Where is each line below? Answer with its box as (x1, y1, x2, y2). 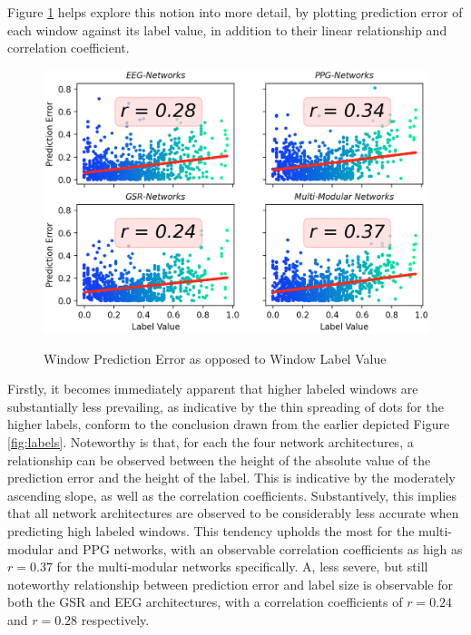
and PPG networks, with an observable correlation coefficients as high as (57, 539, 463, 558)
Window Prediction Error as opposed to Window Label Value (44, 348, 387, 367)
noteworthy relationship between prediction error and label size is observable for (7, 574, 454, 593)
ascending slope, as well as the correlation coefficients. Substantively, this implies (7, 485, 456, 504)
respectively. (81, 610, 150, 629)
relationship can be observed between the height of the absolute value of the (7, 450, 431, 469)
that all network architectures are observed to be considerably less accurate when (7, 503, 459, 523)
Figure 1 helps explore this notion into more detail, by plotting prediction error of (7, 3, 463, 21)
